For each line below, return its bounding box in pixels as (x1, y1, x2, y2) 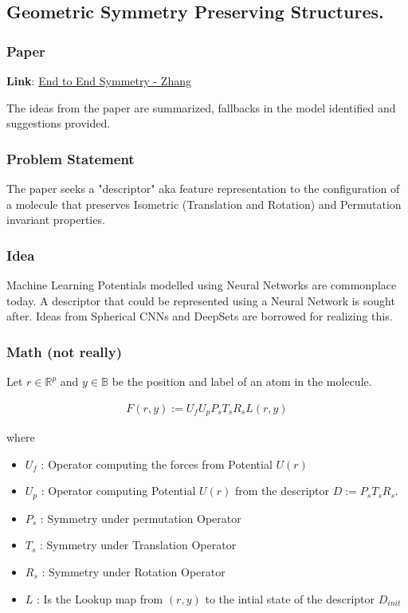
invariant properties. (6, 211, 105, 228)
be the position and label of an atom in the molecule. (112, 373, 372, 389)
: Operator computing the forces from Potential (41, 455, 273, 472)
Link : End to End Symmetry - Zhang (6, 73, 191, 88)
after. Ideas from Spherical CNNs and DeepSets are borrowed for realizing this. (6, 308, 393, 324)
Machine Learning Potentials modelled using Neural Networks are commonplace (6, 277, 397, 293)
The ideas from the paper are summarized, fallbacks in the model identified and (6, 99, 396, 116)
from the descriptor (235, 482, 330, 499)
